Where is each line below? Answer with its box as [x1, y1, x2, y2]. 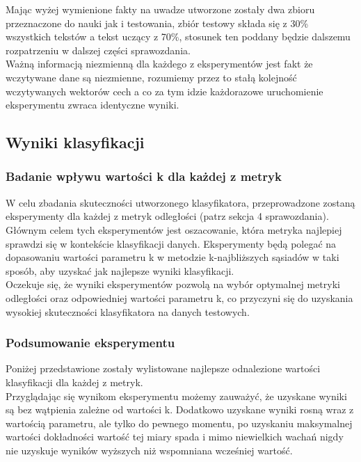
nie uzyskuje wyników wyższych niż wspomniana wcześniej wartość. [6, 443, 293, 457]
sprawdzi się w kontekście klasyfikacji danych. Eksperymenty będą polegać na [6, 236, 337, 250]
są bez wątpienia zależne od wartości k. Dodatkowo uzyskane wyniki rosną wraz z [6, 402, 354, 417]
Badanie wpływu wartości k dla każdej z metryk [6, 168, 282, 185]
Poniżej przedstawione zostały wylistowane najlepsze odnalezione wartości [6, 361, 321, 376]
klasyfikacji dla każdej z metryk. [6, 374, 143, 389]
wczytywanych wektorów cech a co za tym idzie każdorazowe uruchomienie [6, 83, 323, 98]
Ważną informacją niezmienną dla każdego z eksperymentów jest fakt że [6, 56, 313, 71]
